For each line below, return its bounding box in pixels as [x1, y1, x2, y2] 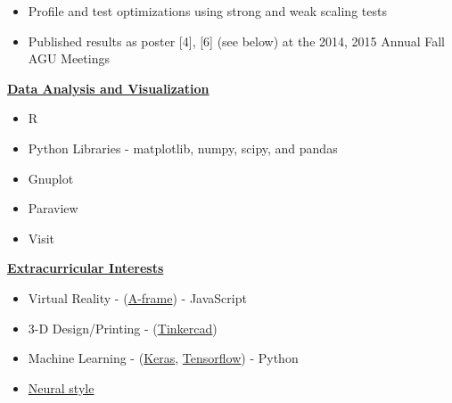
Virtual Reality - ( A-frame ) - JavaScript [28, 288, 247, 307]
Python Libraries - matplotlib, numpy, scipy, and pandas [28, 138, 338, 157]
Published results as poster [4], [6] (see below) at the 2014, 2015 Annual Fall [28, 31, 446, 50]
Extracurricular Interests [7, 259, 164, 277]
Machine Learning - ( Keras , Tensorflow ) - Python [28, 349, 299, 367]
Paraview [28, 199, 78, 218]
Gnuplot [28, 169, 74, 187]
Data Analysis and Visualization [7, 78, 210, 97]
